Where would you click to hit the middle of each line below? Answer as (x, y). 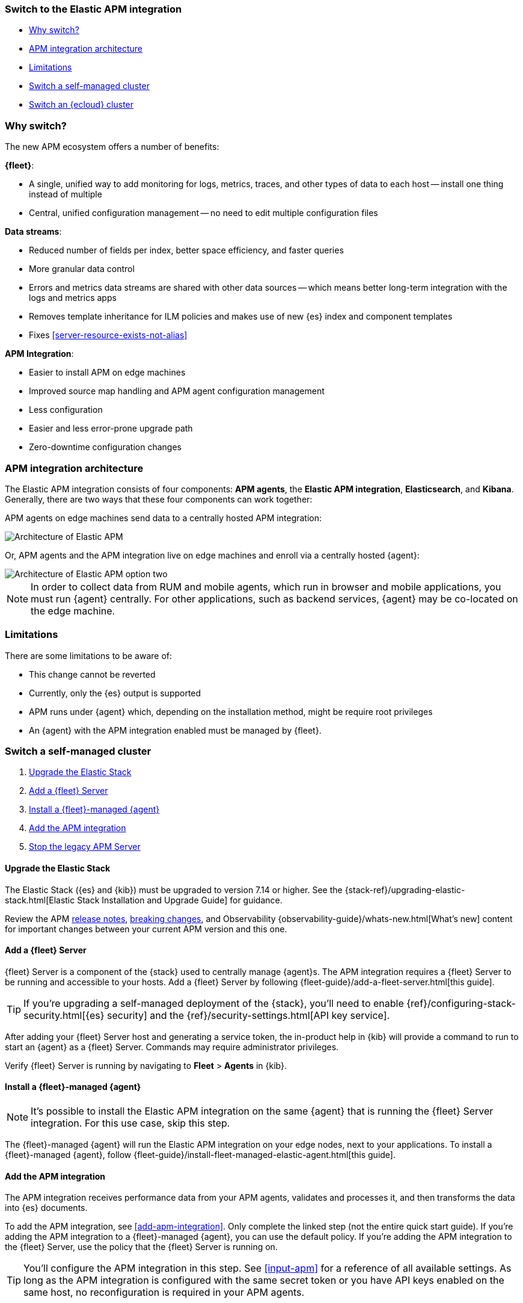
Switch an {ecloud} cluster (81, 105)
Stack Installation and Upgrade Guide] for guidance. (180, 900)
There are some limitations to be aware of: (89, 655)
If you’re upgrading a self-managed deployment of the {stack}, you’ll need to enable (214, 1003)
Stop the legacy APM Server (85, 847)
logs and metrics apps (73, 298)
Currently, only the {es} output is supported (115, 693)
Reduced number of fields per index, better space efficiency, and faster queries (186, 250)
